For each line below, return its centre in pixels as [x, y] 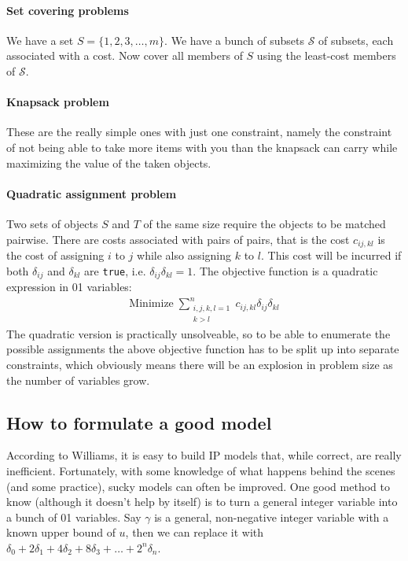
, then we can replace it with [195, 532]
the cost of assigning [55, 255]
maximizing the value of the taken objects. [109, 162]
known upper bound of [61, 532]
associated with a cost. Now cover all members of [125, 55]
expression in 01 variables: [69, 287]
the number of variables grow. [78, 380]
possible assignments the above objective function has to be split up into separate [203, 349]
